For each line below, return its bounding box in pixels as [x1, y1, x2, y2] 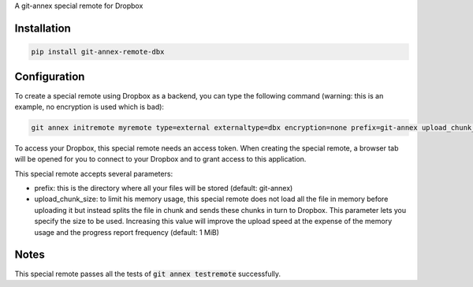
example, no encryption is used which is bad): [14, 102, 165, 111]
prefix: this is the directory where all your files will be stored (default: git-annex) [34, 184, 293, 193]
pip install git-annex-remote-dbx [31, 47, 165, 56]
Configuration [14, 70, 85, 84]
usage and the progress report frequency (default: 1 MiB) [34, 227, 220, 237]
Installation [14, 21, 71, 35]
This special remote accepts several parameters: [14, 169, 173, 178]
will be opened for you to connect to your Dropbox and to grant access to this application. [14, 155, 307, 164]
